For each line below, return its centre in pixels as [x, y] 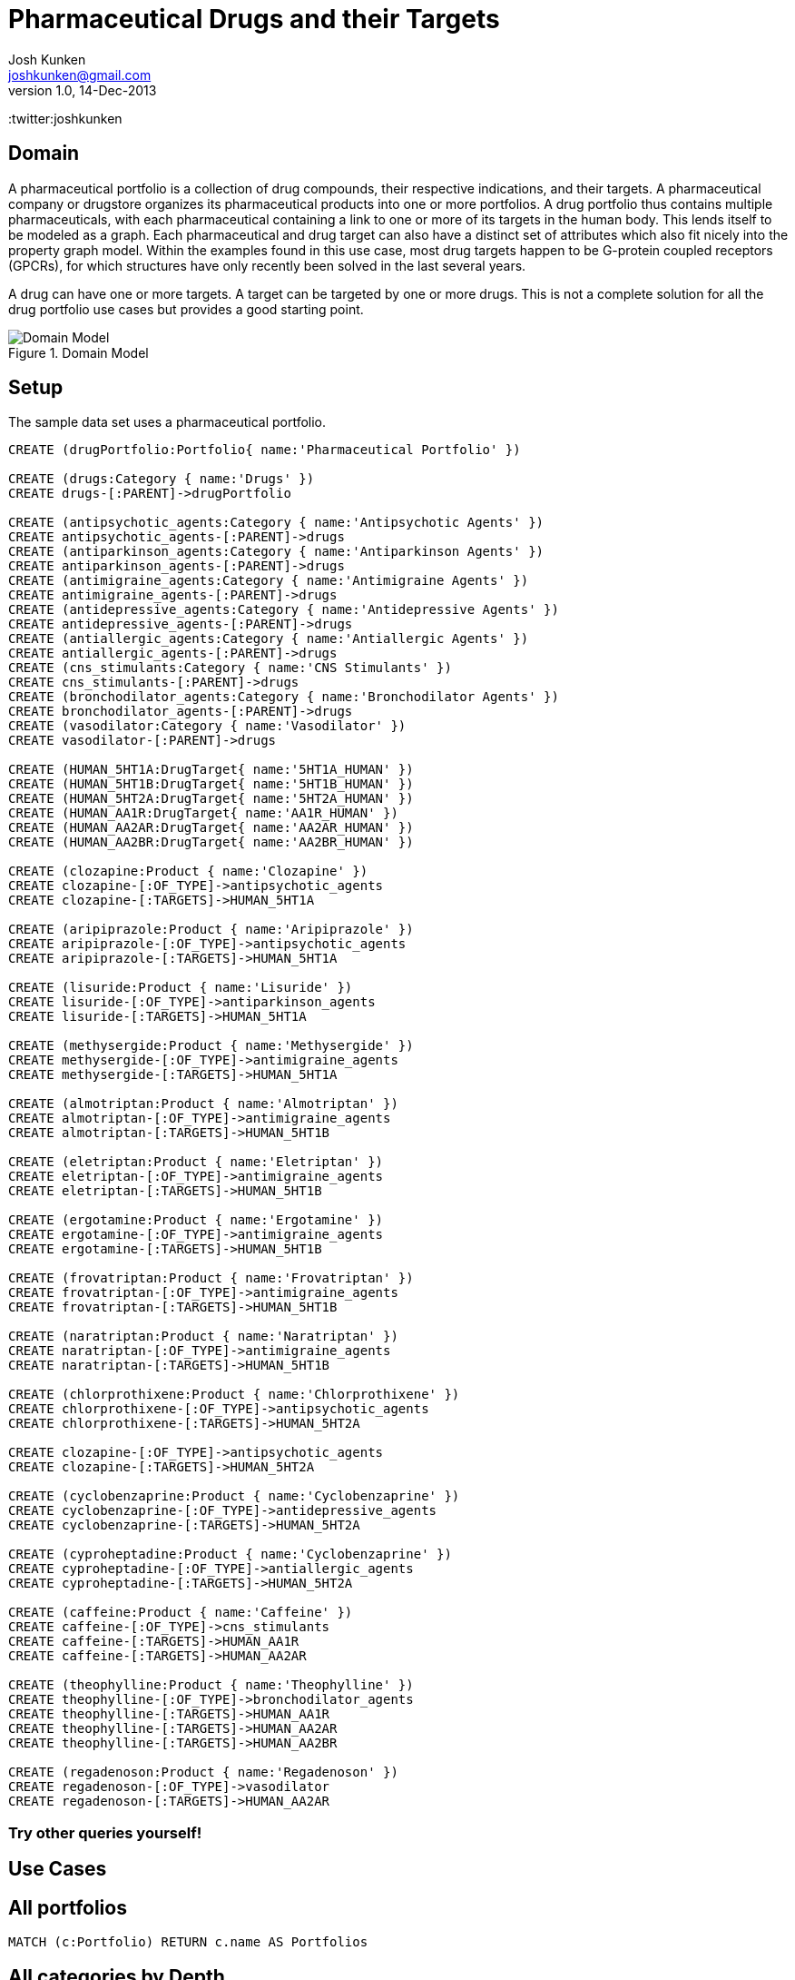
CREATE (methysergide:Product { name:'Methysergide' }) [211, 1046]
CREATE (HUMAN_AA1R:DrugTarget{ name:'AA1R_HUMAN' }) [203, 813]
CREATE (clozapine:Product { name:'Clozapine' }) [188, 871]
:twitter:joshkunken [65, 118]
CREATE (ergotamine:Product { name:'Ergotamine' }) [196, 1220]
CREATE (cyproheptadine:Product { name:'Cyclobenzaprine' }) [230, 1554]
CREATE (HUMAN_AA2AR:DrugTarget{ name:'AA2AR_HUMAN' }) [211, 828]
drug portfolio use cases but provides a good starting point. [186, 309]
